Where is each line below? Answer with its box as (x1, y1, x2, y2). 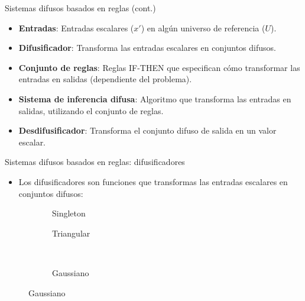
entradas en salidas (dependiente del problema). (18, 73, 192, 85)
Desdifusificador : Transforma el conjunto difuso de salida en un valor (18, 124, 277, 137)
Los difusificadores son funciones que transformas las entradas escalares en (18, 175, 288, 187)
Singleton (52, 207, 86, 219)
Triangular (52, 226, 90, 239)
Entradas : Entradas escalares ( (18, 21, 134, 34)
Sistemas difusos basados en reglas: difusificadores (5, 156, 185, 168)
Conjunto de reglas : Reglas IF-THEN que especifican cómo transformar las (18, 61, 300, 73)
